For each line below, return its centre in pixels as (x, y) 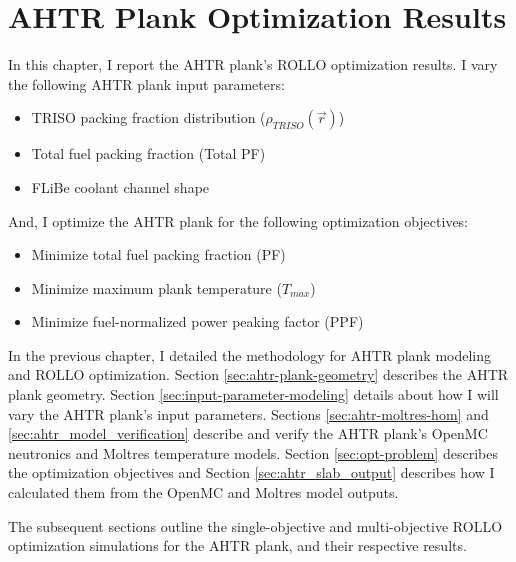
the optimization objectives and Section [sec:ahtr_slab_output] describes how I (251, 472)
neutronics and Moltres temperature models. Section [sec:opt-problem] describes (253, 452)
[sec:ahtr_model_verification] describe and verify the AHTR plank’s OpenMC (248, 433)
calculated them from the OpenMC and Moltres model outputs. (203, 492)
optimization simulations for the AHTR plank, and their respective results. (237, 545)
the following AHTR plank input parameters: (146, 83)
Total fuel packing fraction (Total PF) (148, 153)
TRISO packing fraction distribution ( (148, 117)
